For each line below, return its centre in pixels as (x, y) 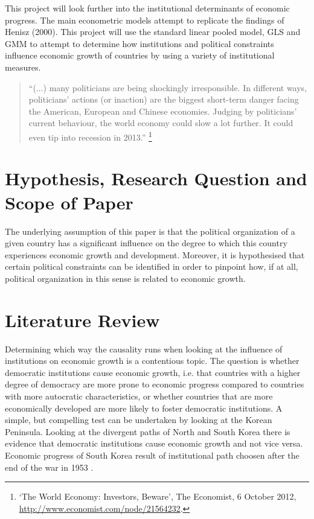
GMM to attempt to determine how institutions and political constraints (139, 43)
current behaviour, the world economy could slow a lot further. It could (161, 123)
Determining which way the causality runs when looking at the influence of (144, 349)
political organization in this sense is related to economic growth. (125, 278)
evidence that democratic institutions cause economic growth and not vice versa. (154, 443)
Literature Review (82, 320)
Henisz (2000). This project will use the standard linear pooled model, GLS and (153, 32)
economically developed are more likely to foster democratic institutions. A (144, 408)
